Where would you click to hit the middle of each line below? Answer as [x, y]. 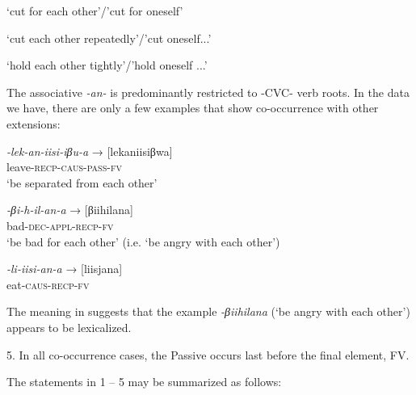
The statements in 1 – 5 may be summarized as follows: [144, 382]
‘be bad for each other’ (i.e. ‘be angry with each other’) [143, 241]
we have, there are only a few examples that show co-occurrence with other [193, 108]
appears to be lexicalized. [69, 327]
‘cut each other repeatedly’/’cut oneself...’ [109, 38]
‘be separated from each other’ [82, 182]
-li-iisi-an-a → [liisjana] [65, 269]
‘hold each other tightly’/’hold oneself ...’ [107, 65]
